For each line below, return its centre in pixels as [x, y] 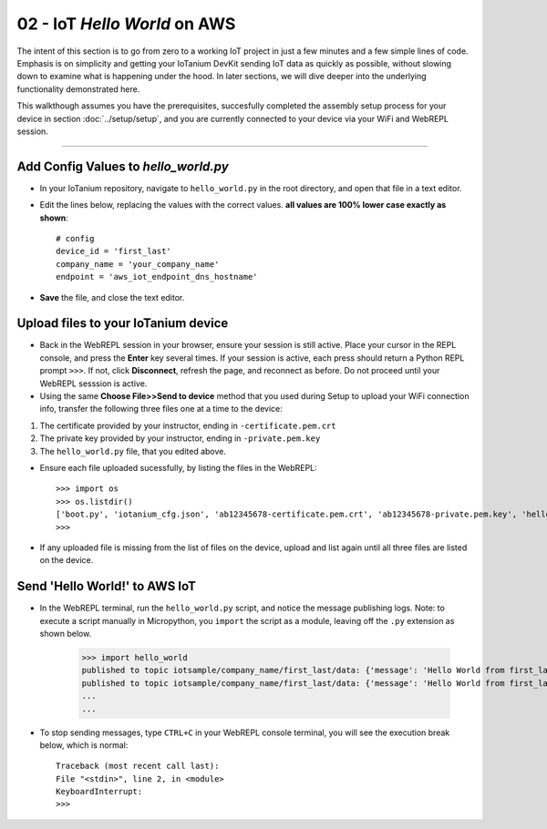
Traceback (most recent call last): [138, 766]
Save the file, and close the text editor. [112, 297]
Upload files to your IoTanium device [123, 323]
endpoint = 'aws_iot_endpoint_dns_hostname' [157, 277]
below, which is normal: [84, 745]
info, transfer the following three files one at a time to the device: [161, 409]
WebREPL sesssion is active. [93, 384]
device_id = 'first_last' [114, 251]
